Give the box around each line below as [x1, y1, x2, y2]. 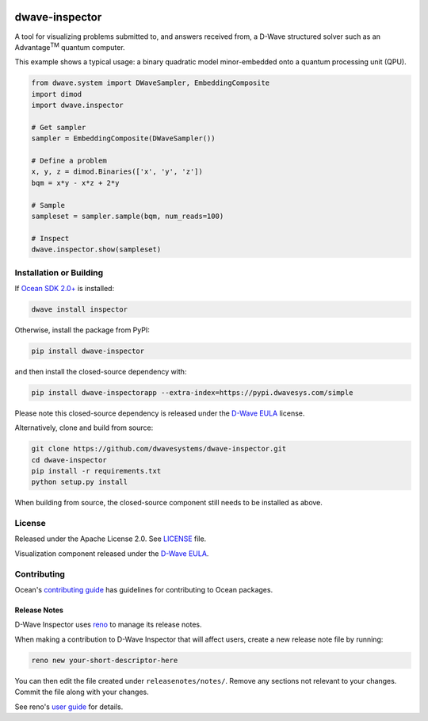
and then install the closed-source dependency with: [14, 366, 187, 376]
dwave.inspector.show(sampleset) [31, 245, 162, 254]
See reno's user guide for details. [14, 702, 124, 711]
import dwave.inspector [31, 101, 124, 110]
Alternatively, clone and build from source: [14, 423, 154, 432]
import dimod [31, 90, 82, 98]
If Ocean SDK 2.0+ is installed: [14, 283, 115, 293]
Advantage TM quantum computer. [14, 41, 126, 52]
